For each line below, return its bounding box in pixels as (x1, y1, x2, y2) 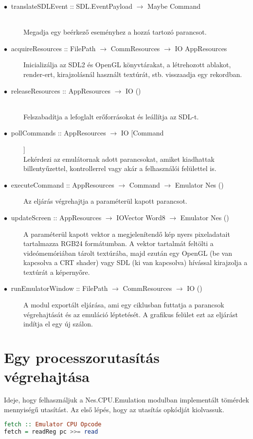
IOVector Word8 (116, 212, 165, 222)
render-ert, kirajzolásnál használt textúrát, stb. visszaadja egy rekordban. (23, 69, 242, 79)
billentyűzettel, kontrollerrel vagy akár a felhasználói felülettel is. (23, 163, 217, 173)
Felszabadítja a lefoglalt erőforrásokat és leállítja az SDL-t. (23, 111, 199, 121)
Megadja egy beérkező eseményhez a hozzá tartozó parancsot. (23, 27, 207, 37)
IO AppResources (175, 43, 227, 53)
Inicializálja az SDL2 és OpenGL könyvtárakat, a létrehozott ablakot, (23, 59, 231, 70)
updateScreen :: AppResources (11, 212, 102, 222)
